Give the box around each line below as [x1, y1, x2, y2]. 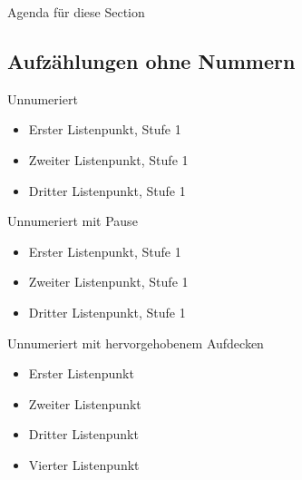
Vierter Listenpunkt [28, 455, 140, 474]
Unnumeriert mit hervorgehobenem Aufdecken [7, 333, 264, 352]
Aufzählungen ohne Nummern [7, 46, 296, 74]
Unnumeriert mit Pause [7, 211, 138, 230]
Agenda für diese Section [7, 3, 145, 21]
